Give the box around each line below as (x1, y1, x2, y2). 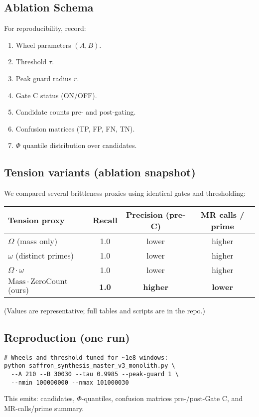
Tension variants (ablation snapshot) (4, 164, 196, 180)
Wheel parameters (15, 39, 71, 50)
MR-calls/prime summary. (4, 403, 84, 413)
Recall (93, 214, 118, 226)
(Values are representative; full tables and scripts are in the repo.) (4, 305, 205, 315)
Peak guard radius (15, 73, 72, 83)
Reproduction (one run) (4, 329, 130, 345)
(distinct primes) (15, 249, 74, 261)
